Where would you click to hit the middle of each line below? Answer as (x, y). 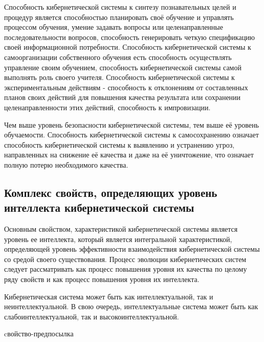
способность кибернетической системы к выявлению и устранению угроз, (119, 144)
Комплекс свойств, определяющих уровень (111, 192)
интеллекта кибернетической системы (99, 207)
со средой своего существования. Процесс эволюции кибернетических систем (125, 259)
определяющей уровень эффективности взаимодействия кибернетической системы (132, 249)
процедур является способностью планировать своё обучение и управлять (119, 17)
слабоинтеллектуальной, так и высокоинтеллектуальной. (92, 316)
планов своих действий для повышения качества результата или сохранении (123, 97)
